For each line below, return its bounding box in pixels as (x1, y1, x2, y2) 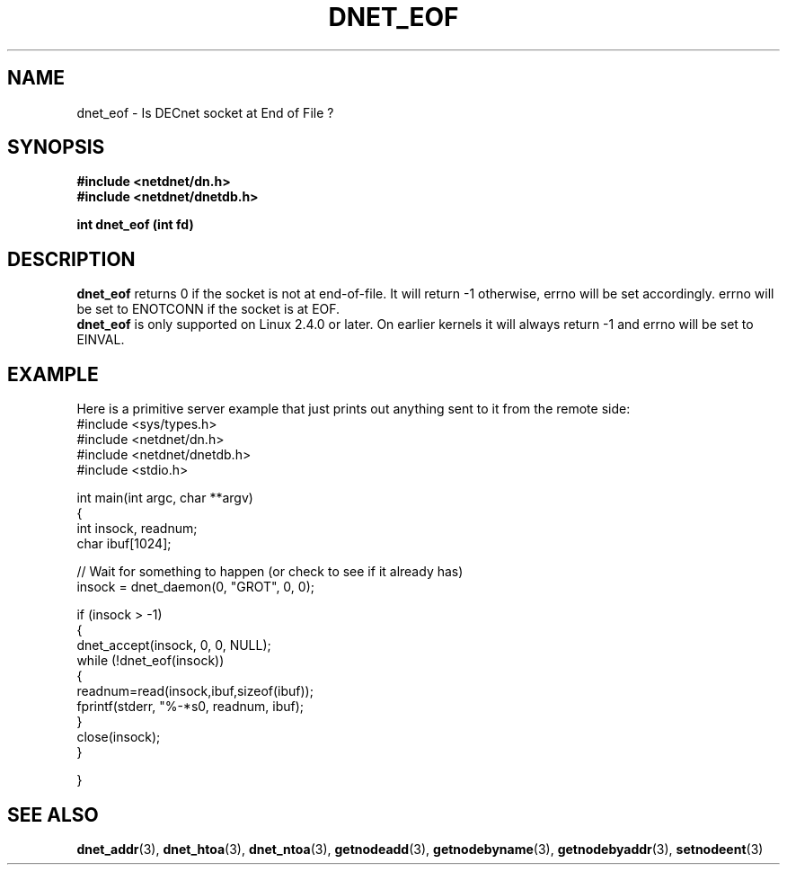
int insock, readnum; (76, 521, 198, 537)
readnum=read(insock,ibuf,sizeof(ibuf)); (76, 683, 314, 699)
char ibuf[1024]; (76, 536, 172, 552)
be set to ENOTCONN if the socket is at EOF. (76, 301, 340, 317)
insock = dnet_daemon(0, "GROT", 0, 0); (76, 579, 314, 595)
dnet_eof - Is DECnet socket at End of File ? (76, 104, 334, 120)
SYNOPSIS (7, 136, 105, 159)
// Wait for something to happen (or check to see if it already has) (76, 564, 464, 580)
